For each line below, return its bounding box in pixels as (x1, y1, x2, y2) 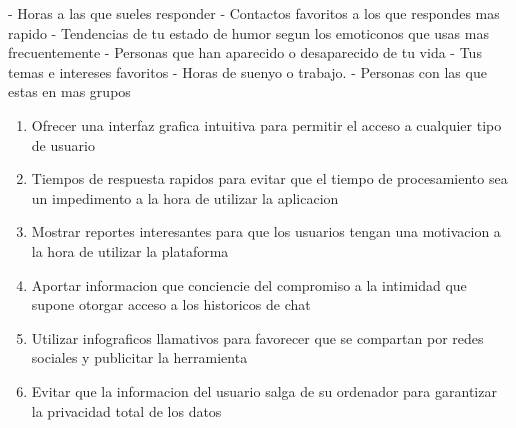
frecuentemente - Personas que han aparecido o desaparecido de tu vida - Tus (8, 42, 482, 63)
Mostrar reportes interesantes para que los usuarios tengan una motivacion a (31, 221, 501, 242)
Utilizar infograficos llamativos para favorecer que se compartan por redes (31, 327, 484, 348)
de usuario (31, 134, 95, 155)
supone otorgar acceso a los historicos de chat (31, 294, 311, 315)
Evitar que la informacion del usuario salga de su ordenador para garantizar (31, 380, 497, 401)
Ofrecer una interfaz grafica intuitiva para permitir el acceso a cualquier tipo (31, 114, 502, 135)
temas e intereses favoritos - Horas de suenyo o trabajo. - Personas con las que (8, 61, 487, 82)
